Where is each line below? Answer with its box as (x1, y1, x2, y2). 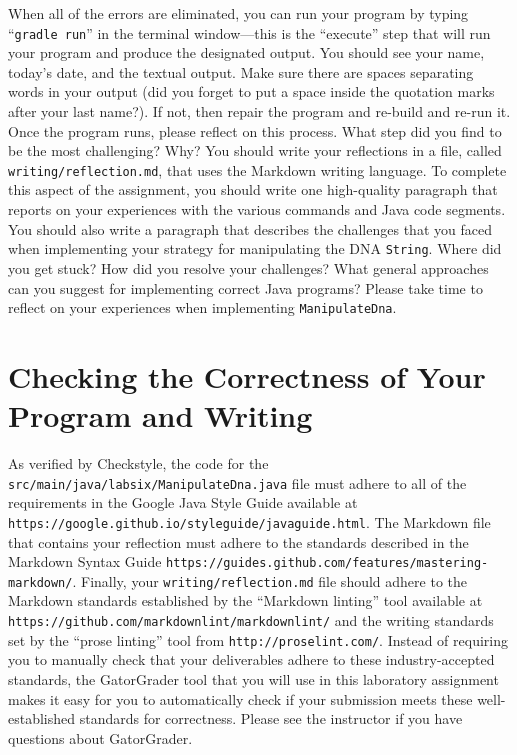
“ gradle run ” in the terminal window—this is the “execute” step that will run (8, 22, 491, 43)
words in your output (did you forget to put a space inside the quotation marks (8, 81, 495, 102)
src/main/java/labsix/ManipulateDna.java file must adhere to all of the (8, 472, 467, 493)
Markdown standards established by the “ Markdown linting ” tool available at (8, 590, 483, 611)
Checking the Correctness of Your (8, 355, 486, 396)
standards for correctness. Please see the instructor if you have (79, 708, 463, 729)
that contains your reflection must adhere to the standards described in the (8, 531, 469, 552)
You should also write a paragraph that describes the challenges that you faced (8, 218, 492, 239)
